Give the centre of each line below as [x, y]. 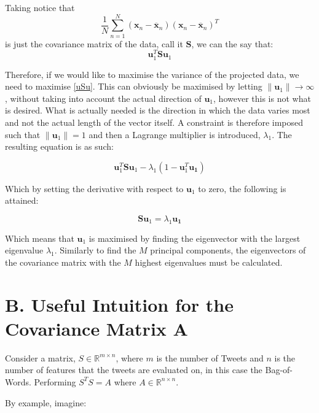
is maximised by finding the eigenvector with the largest [195, 238]
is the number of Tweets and [210, 357]
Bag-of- [279, 370]
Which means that [40, 238]
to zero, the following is [242, 188]
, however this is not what [262, 98]
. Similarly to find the [95, 250]
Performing [55, 381]
